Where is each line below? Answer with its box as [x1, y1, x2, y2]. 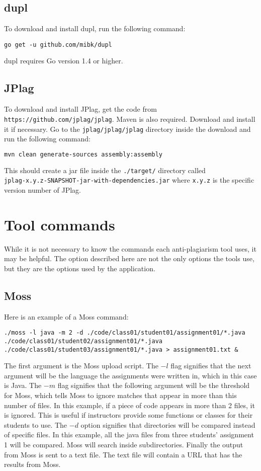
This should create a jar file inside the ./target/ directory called [4, 165, 206, 175]
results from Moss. [4, 459, 61, 469]
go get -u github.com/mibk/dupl [4, 41, 112, 48]
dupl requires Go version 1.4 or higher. [4, 55, 123, 66]
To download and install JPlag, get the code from [4, 104, 157, 114]
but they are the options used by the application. [4, 263, 155, 273]
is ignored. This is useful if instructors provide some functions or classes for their [4, 410, 253, 420]
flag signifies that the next [170, 360, 251, 371]
